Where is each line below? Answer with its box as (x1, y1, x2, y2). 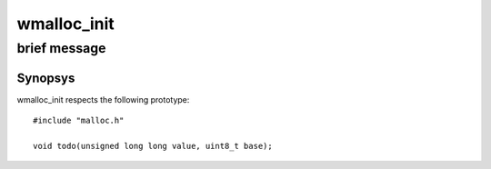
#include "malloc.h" (33, 115, 125, 126)
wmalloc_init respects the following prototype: (16, 94, 190, 104)
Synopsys (16, 70, 75, 85)
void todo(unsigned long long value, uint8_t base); (33, 141, 273, 151)
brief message (16, 40, 106, 56)
